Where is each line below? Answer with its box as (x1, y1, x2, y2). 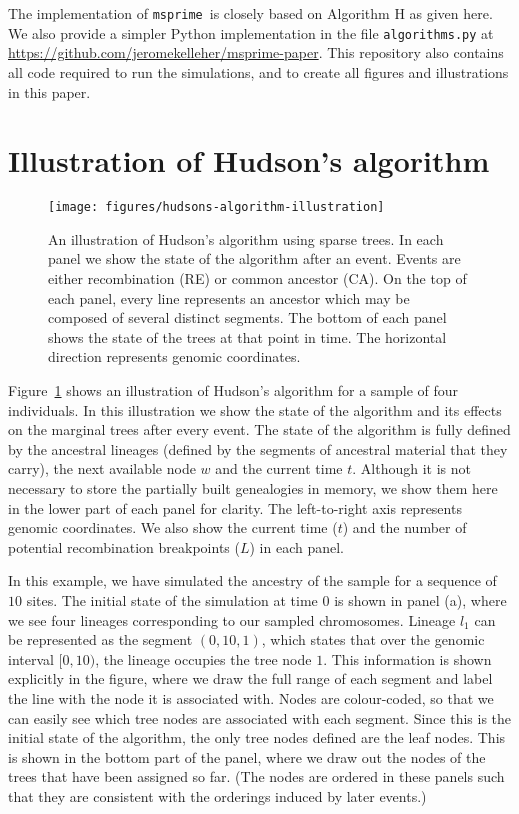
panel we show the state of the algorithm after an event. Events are (48, 248, 461, 269)
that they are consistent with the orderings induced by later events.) (8, 785, 427, 806)
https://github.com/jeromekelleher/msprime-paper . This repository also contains (8, 42, 504, 63)
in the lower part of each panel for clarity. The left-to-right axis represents (8, 497, 462, 518)
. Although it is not (352, 458, 471, 479)
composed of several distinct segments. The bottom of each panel (48, 307, 447, 328)
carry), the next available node (8, 458, 196, 479)
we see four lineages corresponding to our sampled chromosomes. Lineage (8, 609, 456, 630)
